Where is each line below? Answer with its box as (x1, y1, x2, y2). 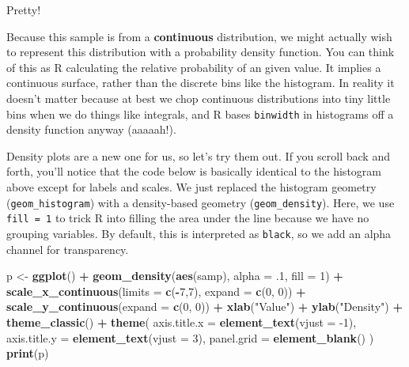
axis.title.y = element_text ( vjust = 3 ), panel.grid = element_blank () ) (6, 329, 374, 346)
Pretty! (6, 2, 41, 17)
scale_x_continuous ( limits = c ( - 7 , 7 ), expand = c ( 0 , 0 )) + (6, 282, 306, 299)
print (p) (6, 345, 49, 361)
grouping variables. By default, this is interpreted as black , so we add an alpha (6, 225, 392, 241)
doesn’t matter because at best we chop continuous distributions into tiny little (6, 89, 391, 106)
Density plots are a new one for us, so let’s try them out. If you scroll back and (6, 147, 390, 164)
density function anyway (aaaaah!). (6, 121, 176, 138)
